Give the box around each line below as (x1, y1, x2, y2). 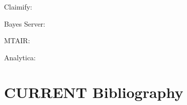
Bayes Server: (4, 18, 45, 29)
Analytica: (4, 52, 36, 62)
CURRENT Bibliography (4, 81, 183, 102)
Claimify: (4, 2, 33, 12)
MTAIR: (4, 35, 30, 46)
